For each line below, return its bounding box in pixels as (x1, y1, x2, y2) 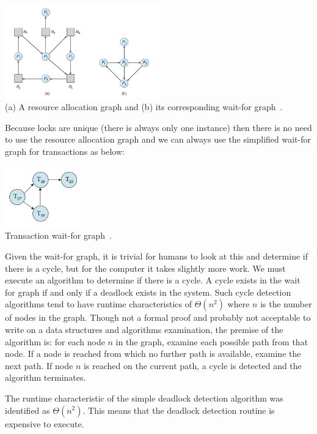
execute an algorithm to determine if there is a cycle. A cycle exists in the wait (5, 274, 301, 286)
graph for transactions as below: (5, 145, 125, 158)
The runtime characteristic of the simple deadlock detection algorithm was (5, 391, 283, 404)
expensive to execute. (5, 417, 84, 430)
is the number (260, 297, 312, 310)
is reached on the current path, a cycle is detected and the (83, 359, 302, 372)
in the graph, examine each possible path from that (115, 335, 308, 348)
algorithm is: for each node (5, 335, 105, 348)
